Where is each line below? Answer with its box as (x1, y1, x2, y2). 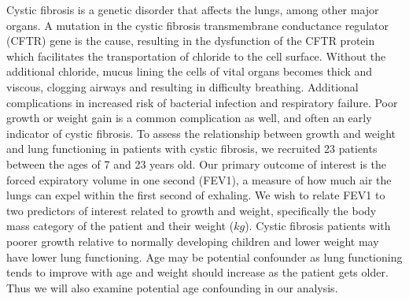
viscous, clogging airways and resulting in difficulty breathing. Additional (6, 78, 359, 95)
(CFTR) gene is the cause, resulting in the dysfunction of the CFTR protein (6, 32, 375, 49)
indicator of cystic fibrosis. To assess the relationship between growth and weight (6, 124, 396, 141)
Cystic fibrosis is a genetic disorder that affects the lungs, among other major (6, 2, 379, 17)
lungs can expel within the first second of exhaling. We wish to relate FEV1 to (6, 187, 385, 203)
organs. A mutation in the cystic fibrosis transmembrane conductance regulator (6, 17, 389, 33)
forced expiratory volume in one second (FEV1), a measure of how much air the (6, 171, 392, 188)
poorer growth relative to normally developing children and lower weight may (6, 232, 379, 249)
